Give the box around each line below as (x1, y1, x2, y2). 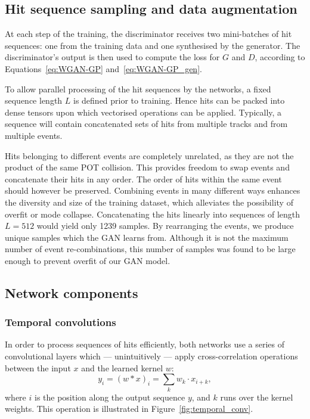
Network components (5, 283, 138, 302)
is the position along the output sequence (34, 390, 185, 403)
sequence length (5, 94, 63, 107)
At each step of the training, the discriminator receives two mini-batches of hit (5, 27, 292, 40)
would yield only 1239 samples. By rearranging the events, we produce (36, 219, 294, 232)
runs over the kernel (220, 390, 293, 403)
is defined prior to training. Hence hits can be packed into (73, 94, 285, 107)
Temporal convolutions (5, 315, 116, 330)
